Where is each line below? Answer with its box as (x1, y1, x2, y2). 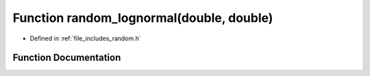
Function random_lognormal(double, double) (12, 10, 273, 25)
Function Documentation (12, 52, 121, 64)
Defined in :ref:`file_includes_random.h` (29, 34, 142, 42)
